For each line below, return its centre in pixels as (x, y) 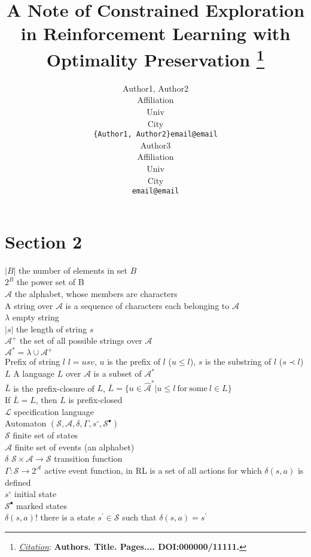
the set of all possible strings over (81, 340)
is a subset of (118, 373)
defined (18, 482)
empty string (36, 317)
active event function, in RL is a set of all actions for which (153, 470)
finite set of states (45, 435)
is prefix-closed (95, 399)
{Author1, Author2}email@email (155, 134)
